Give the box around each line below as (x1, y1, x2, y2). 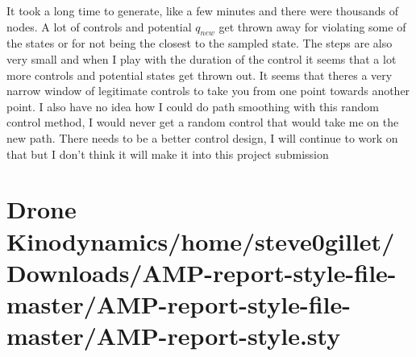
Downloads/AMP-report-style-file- (6, 255, 397, 289)
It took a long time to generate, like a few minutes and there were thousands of (6, 2, 399, 19)
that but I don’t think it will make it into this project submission (6, 145, 329, 162)
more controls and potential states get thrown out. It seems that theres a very (6, 66, 393, 83)
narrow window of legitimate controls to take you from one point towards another (6, 82, 410, 99)
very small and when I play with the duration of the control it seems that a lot (6, 50, 397, 67)
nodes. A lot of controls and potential (6, 18, 192, 35)
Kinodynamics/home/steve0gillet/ (6, 224, 395, 257)
